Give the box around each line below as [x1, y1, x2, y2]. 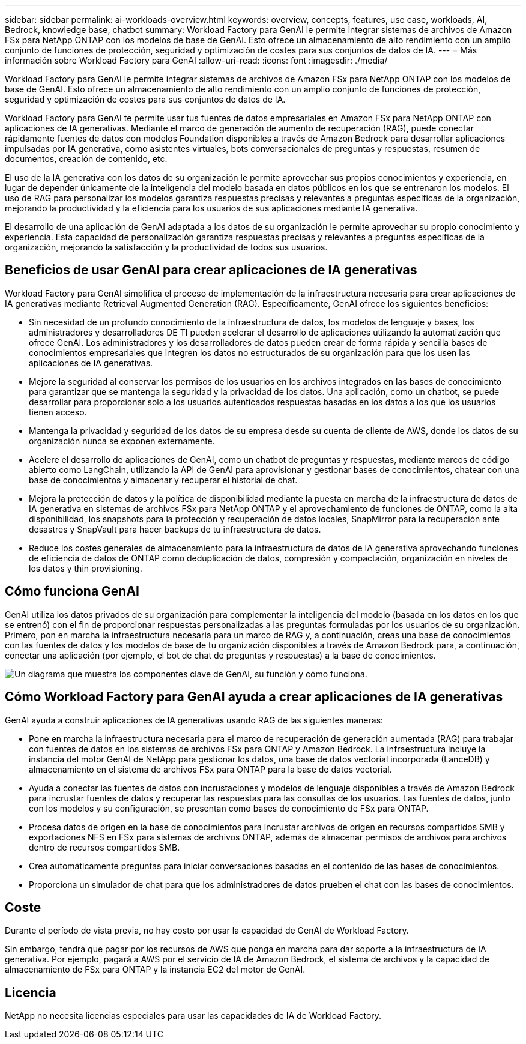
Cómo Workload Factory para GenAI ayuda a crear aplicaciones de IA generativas [5, 689, 503, 705]
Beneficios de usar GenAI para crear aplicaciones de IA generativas [5, 262, 417, 278]
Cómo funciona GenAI [5, 584, 140, 599]
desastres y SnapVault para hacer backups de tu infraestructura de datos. [29, 524, 321, 534]
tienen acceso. [29, 406, 87, 417]
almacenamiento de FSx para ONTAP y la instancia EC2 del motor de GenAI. [5, 964, 306, 975]
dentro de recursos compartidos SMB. [29, 842, 180, 852]
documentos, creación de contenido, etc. [5, 154, 168, 164]
